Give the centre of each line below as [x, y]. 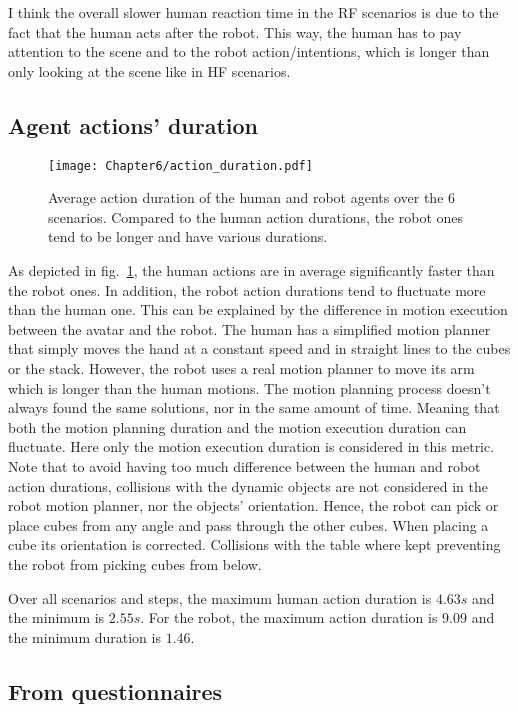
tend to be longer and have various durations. [188, 236]
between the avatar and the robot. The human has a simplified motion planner [249, 328]
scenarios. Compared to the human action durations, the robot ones [256, 216]
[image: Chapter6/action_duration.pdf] [180, 165]
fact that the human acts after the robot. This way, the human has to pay [235, 31]
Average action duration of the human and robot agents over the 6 [252, 197]
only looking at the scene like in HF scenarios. [149, 70]
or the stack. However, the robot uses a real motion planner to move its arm [241, 367]
